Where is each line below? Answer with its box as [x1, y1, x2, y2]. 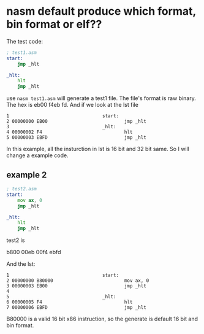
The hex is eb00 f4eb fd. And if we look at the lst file [6, 101, 139, 109]
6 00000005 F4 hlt [6, 299, 133, 305]
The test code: [6, 37, 43, 45]
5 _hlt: [6, 293, 116, 300]
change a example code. [6, 152, 69, 159]
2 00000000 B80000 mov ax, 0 [6, 278, 149, 284]
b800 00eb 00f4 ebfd [6, 249, 61, 256]
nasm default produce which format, [6, 4, 196, 18]
